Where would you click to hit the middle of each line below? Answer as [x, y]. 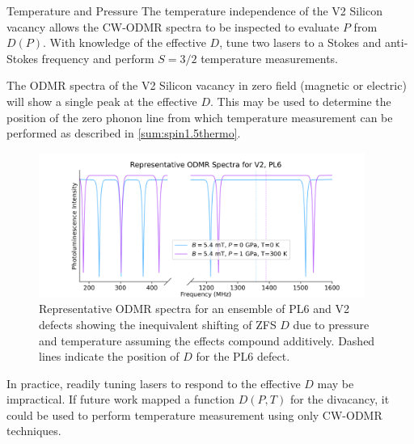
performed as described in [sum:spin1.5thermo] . [124, 133]
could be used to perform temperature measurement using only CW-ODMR [194, 414]
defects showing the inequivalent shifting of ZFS [158, 324]
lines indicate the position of [109, 356]
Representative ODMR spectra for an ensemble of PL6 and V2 [194, 309]
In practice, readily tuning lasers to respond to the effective [154, 383]
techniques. [34, 431]
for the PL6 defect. [243, 356]
